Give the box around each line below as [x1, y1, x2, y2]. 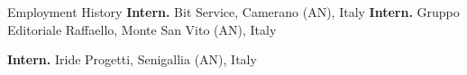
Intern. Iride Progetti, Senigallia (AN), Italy [7, 50, 257, 69]
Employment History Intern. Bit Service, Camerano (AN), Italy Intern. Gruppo [7, 3, 460, 21]
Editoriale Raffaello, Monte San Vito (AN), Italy [7, 20, 277, 38]
